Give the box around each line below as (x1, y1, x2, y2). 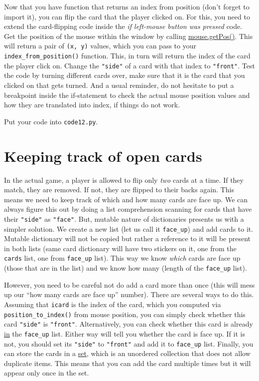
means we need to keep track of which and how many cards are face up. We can (4, 194, 248, 204)
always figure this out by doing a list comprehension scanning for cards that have (4, 204, 252, 214)
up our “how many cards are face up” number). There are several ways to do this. (4, 289, 254, 300)
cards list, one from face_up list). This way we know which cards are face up (4, 253, 241, 263)
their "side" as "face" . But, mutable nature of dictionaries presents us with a (4, 213, 244, 224)
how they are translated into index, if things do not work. (4, 99, 180, 110)
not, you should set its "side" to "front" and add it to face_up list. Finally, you (4, 338, 254, 349)
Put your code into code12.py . (4, 116, 98, 126)
